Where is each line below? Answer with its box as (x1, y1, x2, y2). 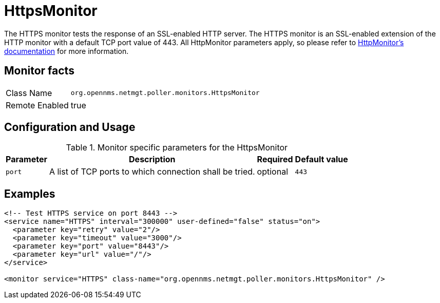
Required (257, 154, 293, 165)
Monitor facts (4, 64, 74, 78)
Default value (295, 154, 348, 165)
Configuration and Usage (4, 121, 136, 134)
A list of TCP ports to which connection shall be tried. (49, 166, 255, 177)
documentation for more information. (4, 46, 129, 55)
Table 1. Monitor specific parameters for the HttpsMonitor (66, 142, 288, 153)
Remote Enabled (6, 100, 69, 110)
